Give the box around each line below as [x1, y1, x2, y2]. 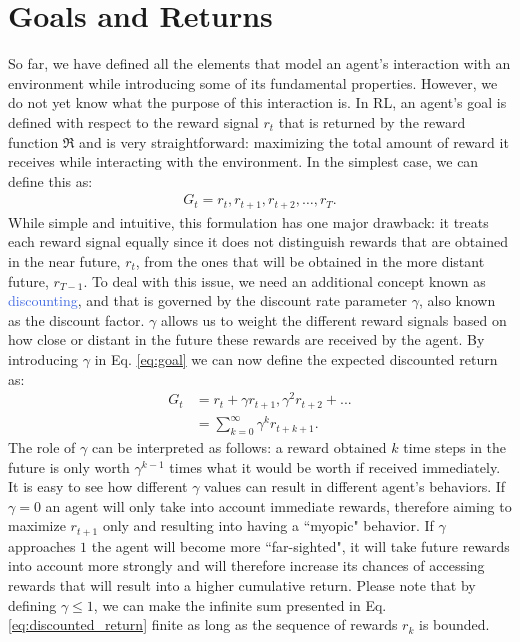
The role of [8, 437, 76, 457]
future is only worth [8, 456, 130, 477]
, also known [418, 290, 496, 311]
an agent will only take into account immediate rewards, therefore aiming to [45, 495, 512, 516]
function [8, 131, 59, 152]
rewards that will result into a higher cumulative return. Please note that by [8, 575, 476, 596]
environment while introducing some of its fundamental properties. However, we [8, 72, 498, 93]
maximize [8, 515, 66, 536]
